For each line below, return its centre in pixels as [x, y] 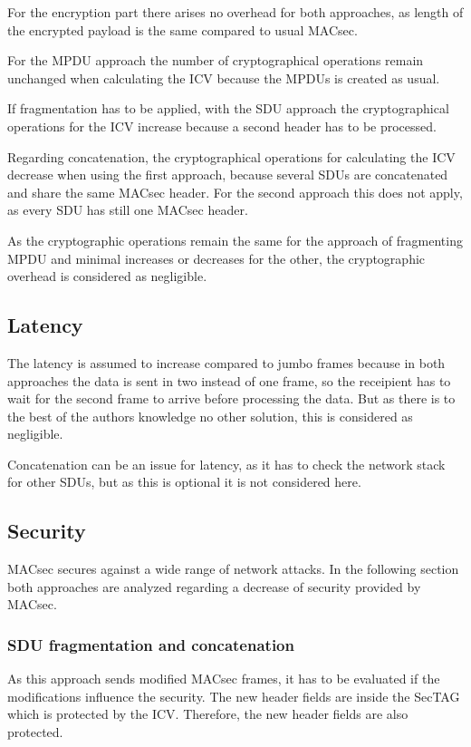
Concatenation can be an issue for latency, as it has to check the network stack [226, 464]
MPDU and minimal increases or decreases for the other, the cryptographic [216, 258]
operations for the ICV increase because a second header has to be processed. [222, 126]
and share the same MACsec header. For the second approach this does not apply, [235, 192]
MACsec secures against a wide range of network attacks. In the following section [233, 569]
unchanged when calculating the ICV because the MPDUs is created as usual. [224, 78]
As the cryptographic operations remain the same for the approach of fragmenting [235, 240]
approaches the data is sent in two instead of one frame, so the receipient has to [229, 380]
